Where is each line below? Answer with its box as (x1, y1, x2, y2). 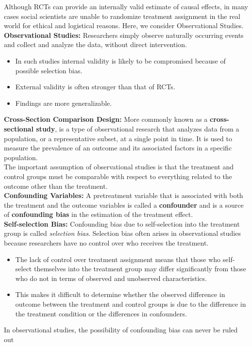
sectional (4, 123, 34, 133)
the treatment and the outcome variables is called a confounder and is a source (4, 199, 244, 210)
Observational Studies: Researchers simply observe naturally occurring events (4, 30, 244, 40)
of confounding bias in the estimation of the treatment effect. (4, 209, 193, 219)
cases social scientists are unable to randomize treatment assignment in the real (4, 11, 240, 21)
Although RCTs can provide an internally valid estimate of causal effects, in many (4, 1, 249, 11)
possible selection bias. (15, 65, 83, 75)
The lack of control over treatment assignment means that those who (15, 254, 221, 264)
